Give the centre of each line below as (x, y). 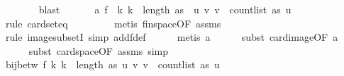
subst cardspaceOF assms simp (99, 50)
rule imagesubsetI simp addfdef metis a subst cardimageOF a (172, 37)
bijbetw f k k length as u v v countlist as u (112, 64)
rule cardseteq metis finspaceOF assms (113, 23)
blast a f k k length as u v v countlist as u (165, 9)
